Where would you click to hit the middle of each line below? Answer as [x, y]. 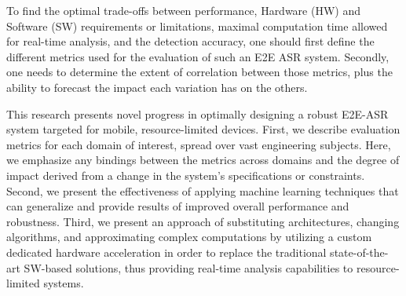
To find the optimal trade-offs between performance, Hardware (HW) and [183, 10]
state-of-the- [359, 252]
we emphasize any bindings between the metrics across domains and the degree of [203, 160]
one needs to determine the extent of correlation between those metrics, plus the [199, 72]
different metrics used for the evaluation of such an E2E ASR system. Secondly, [198, 56]
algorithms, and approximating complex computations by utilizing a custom [189, 237]
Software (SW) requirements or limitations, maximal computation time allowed [197, 26]
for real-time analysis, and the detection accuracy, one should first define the [190, 41]
